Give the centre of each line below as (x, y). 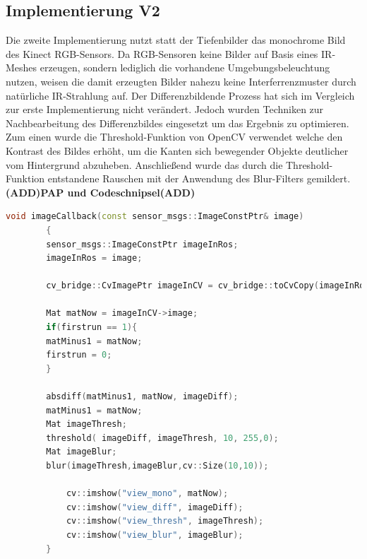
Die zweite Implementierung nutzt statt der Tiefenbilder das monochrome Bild (176, 40)
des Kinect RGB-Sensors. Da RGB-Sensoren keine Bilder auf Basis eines (162, 53)
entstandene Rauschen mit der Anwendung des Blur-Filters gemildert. (199, 178)
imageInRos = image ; (94, 258)
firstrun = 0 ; (79, 355)
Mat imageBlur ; (82, 452)
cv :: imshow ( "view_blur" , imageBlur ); (155, 535)
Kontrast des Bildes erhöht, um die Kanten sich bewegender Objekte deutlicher (177, 150)
